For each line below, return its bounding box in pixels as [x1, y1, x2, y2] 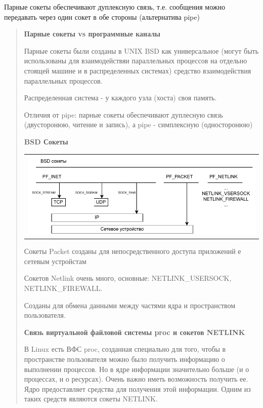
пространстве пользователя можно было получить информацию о [24, 354, 225, 364]
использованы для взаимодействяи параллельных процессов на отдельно [24, 55, 247, 66]
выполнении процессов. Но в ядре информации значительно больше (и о [24, 363, 249, 374]
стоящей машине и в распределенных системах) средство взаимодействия [24, 65, 251, 76]
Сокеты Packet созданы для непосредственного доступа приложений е [24, 246, 241, 256]
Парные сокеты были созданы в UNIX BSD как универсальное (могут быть [24, 45, 259, 56]
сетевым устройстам [24, 255, 86, 266]
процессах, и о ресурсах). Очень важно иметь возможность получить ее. [24, 374, 248, 384]
